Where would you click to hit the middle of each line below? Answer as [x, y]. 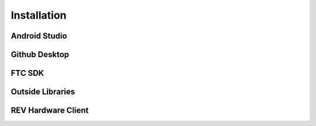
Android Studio [39, 36]
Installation [39, 15]
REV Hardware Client [50, 111]
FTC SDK [28, 73]
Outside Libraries [43, 92]
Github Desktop [40, 55]
